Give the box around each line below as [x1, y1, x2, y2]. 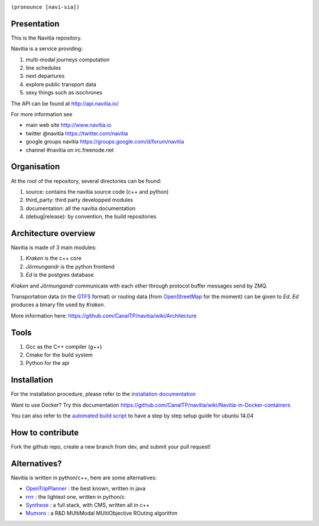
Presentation [11, 18, 60, 29]
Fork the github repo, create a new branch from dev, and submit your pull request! [11, 443, 211, 450]
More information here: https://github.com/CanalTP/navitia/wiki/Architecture [11, 312, 197, 319]
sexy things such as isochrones [25, 89, 103, 96]
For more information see [11, 111, 73, 118]
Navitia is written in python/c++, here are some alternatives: [11, 474, 157, 481]
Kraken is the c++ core [25, 254, 82, 262]
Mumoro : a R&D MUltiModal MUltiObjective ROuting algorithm [25, 509, 178, 517]
